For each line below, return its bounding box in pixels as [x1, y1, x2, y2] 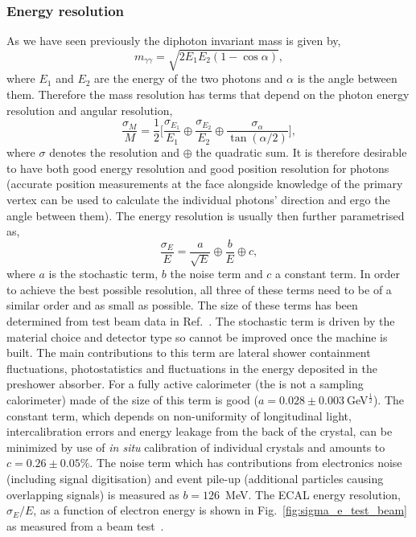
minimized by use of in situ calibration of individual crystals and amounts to [6, 438, 385, 455]
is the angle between [297, 70, 397, 87]
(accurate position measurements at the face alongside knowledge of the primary [6, 175, 403, 192]
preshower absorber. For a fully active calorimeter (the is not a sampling [6, 375, 364, 392]
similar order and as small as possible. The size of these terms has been [6, 297, 358, 314]
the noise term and [170, 265, 263, 282]
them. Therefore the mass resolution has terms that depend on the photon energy [6, 85, 410, 102]
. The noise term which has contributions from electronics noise [89, 454, 402, 471]
